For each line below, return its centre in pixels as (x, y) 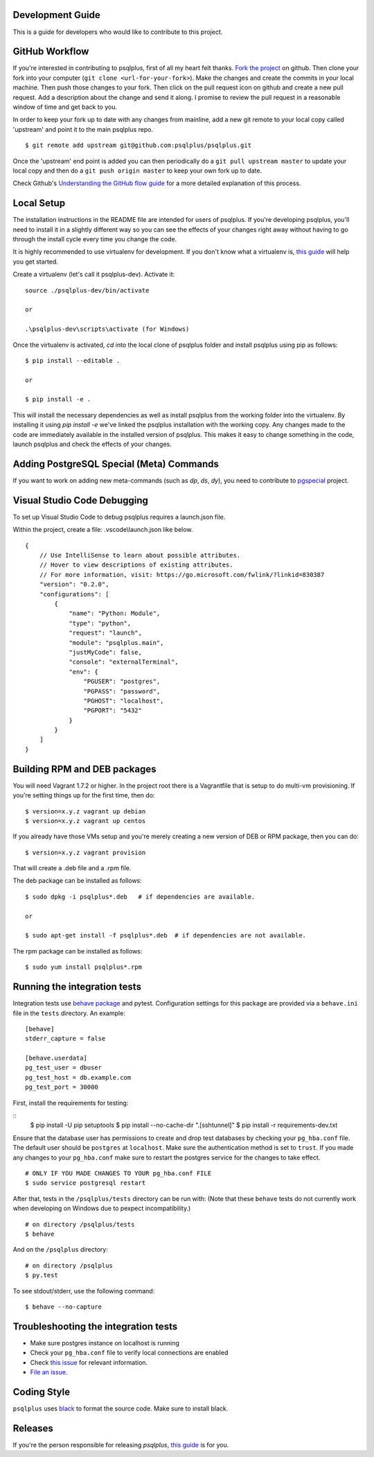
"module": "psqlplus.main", (116, 643)
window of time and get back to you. (65, 107)
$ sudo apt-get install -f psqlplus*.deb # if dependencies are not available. (166, 936)
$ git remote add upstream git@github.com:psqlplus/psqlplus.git (139, 145)
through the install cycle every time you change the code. (95, 239)
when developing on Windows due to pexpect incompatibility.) (102, 1208)
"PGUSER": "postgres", (122, 682)
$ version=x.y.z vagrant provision (86, 852)
